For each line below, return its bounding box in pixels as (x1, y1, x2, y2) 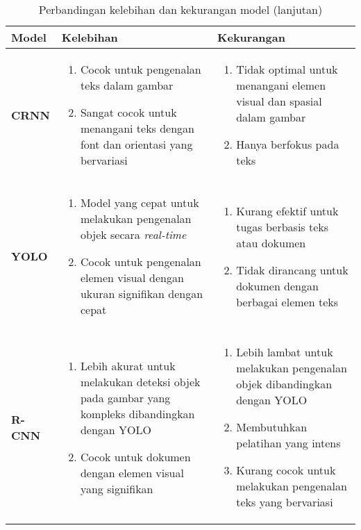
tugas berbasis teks (236, 218, 329, 235)
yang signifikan (80, 480, 153, 497)
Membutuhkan (236, 419, 308, 435)
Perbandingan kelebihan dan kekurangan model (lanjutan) (38, 1, 323, 17)
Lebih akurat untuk (80, 357, 176, 374)
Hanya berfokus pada (236, 136, 339, 152)
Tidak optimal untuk (236, 61, 338, 77)
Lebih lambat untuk (236, 344, 333, 360)
